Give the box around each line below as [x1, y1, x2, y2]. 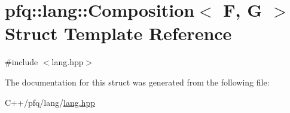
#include [5, 56, 38, 68]
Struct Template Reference [5, 21, 232, 45]
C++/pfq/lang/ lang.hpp [5, 96, 95, 108]
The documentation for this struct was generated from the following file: [5, 75, 270, 88]
